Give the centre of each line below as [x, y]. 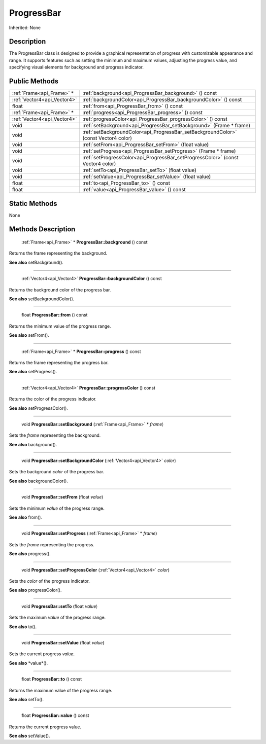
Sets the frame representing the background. [55, 435]
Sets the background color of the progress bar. [57, 472]
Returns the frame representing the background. [58, 253]
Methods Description [42, 229]
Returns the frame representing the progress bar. [59, 362]
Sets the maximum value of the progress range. [57, 618]
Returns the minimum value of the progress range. [60, 326]
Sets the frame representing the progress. [52, 544]
